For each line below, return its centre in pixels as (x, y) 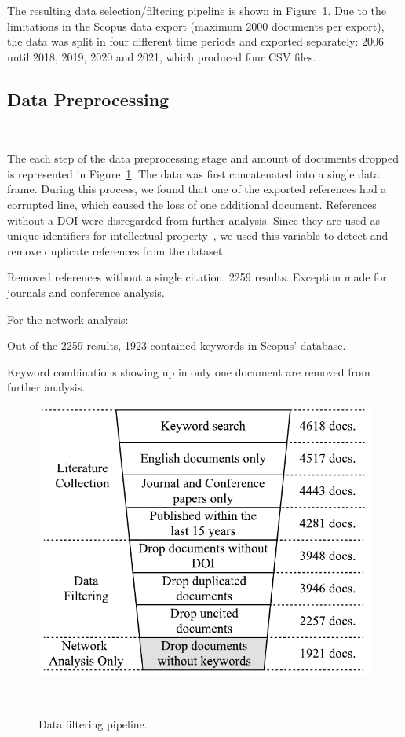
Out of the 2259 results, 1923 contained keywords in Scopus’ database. (177, 345)
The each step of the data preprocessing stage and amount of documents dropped (203, 158)
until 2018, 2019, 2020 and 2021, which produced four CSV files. (162, 56)
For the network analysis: (68, 319)
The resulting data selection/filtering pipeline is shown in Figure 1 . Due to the (197, 10)
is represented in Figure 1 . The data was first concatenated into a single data (193, 173)
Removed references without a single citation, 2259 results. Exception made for (197, 277)
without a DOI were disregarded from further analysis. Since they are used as (193, 220)
